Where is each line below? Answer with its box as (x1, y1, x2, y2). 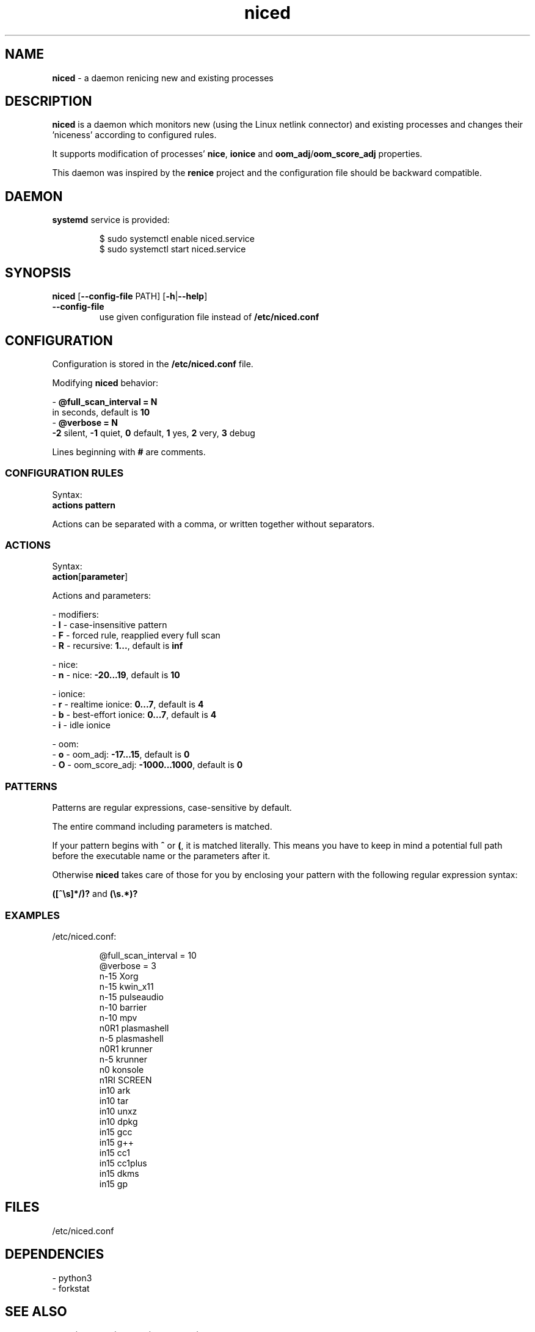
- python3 (52, 1272, 92, 1283)
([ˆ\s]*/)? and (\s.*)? (52, 888, 138, 899)
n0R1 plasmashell (99, 1022, 169, 1033)
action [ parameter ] (52, 571, 128, 582)
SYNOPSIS (5, 265, 71, 280)
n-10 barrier (99, 1001, 147, 1012)
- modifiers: (52, 609, 99, 620)
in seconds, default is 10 (52, 406, 150, 417)
